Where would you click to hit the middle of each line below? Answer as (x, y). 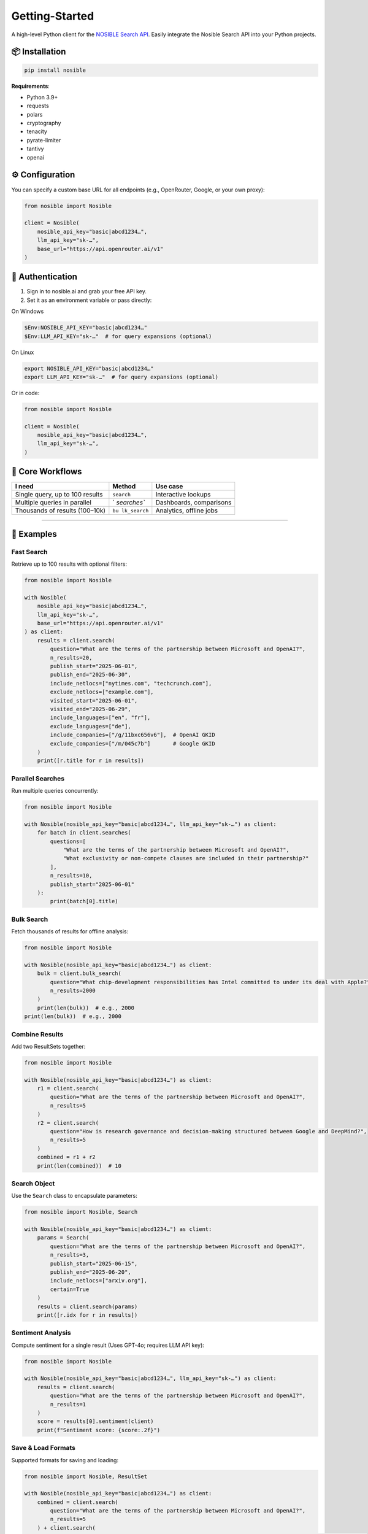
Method (124, 487)
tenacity (37, 131)
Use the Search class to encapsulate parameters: (75, 1196)
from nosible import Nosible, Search (81, 1212)
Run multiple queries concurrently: (55, 791)
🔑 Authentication (44, 277)
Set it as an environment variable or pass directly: (89, 300)
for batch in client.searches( (84, 833)
